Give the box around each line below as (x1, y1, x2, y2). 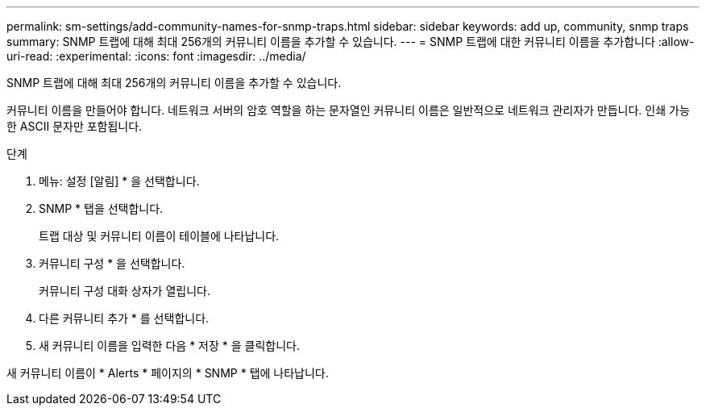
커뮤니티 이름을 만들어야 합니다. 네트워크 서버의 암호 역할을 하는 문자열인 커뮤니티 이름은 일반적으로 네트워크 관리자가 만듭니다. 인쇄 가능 (6, 103, 690, 117)
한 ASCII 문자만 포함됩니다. (6, 119, 143, 133)
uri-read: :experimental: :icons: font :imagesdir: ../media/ (6, 49, 306, 63)
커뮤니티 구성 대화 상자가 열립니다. (39, 284, 210, 298)
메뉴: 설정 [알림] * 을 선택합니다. (39, 174, 200, 188)
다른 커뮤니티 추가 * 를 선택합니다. (39, 311, 210, 325)
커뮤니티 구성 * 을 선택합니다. (39, 256, 185, 270)
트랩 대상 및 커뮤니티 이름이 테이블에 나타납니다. (39, 229, 280, 243)
